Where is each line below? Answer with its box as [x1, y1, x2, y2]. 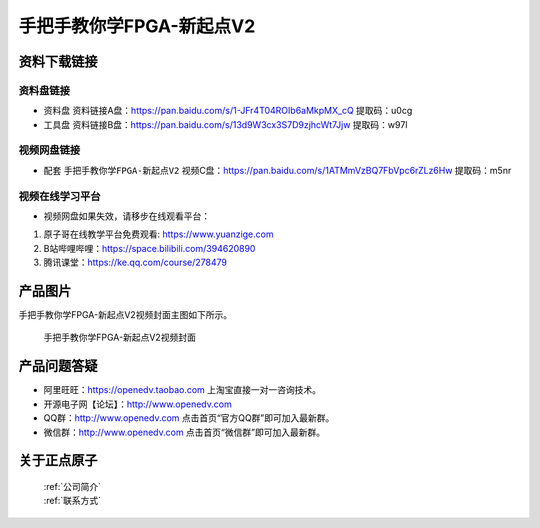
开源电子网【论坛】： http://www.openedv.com [43, 398, 232, 410]
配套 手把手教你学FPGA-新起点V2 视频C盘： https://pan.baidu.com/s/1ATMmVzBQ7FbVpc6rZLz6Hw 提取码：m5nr [43, 164, 512, 176]
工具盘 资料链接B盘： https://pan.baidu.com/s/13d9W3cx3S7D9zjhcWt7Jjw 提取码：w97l [43, 118, 408, 130]
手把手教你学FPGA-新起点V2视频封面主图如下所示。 [18, 309, 233, 321]
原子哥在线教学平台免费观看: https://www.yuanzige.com [43, 228, 274, 240]
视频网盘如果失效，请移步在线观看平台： [43, 210, 210, 222]
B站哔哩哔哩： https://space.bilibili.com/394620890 [43, 242, 256, 254]
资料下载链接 [18, 53, 98, 70]
